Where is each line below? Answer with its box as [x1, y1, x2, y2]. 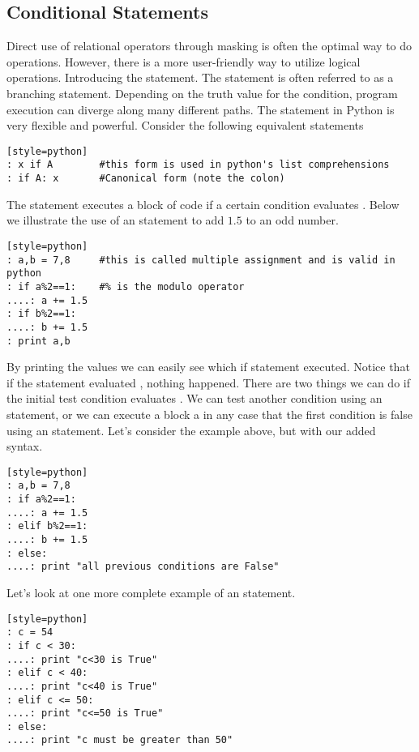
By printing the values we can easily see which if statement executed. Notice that [6, 358, 410, 375]
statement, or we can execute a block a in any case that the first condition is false [6, 405, 413, 422]
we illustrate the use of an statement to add [6, 211, 224, 229]
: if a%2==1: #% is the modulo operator [6, 280, 245, 293]
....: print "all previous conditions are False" [6, 561, 280, 573]
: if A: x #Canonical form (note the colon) [6, 173, 285, 185]
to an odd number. [246, 211, 339, 229]
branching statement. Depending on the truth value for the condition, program [6, 84, 398, 101]
